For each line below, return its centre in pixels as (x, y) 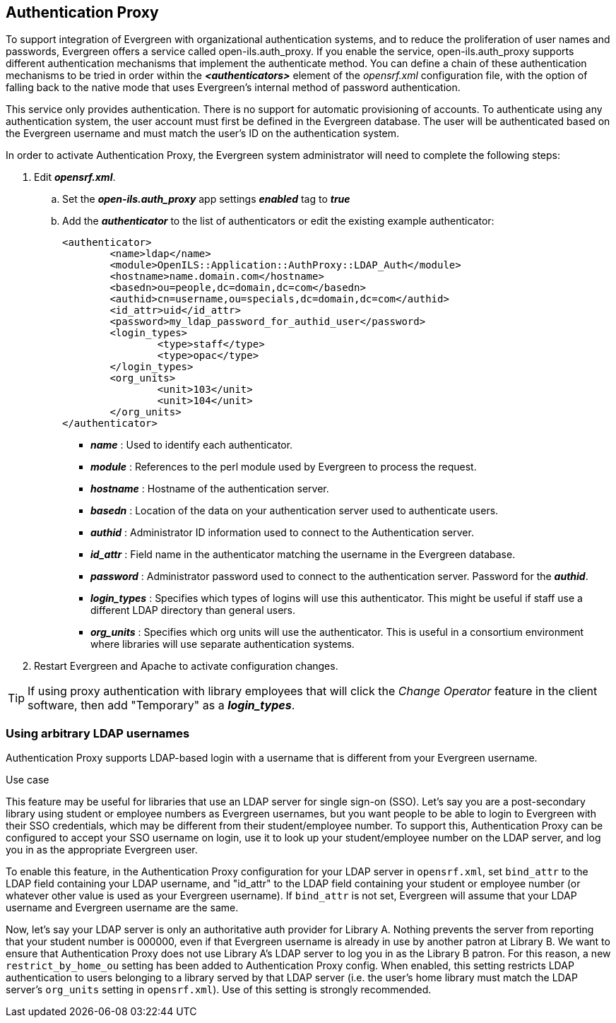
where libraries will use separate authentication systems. (223, 644)
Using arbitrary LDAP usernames (98, 733)
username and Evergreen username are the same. (122, 908)
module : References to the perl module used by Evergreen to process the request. (284, 467)
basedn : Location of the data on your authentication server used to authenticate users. (295, 511)
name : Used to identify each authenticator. (192, 445)
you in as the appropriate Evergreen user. (102, 850)
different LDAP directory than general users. (193, 610)
